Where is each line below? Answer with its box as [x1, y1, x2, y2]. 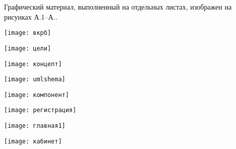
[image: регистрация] [4, 107, 77, 114]
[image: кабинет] [4, 137, 62, 145]
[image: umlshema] [4, 76, 66, 83]
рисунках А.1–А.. [4, 11, 57, 22]
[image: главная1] [4, 122, 66, 130]
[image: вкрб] [4, 29, 51, 37]
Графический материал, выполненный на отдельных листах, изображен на [4, 2, 232, 12]
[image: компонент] [4, 91, 69, 98]
